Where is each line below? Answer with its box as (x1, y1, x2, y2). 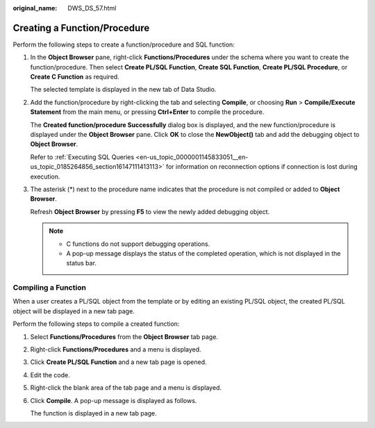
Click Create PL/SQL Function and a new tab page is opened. (30, 358, 208, 366)
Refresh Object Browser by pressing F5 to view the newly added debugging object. (30, 207, 270, 215)
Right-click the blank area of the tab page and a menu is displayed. (30, 384, 222, 392)
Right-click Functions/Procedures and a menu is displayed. (30, 345, 201, 354)
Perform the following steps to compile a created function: (12, 320, 180, 328)
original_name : (12, 4, 58, 12)
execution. (30, 172, 60, 181)
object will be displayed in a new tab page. (12, 306, 135, 315)
